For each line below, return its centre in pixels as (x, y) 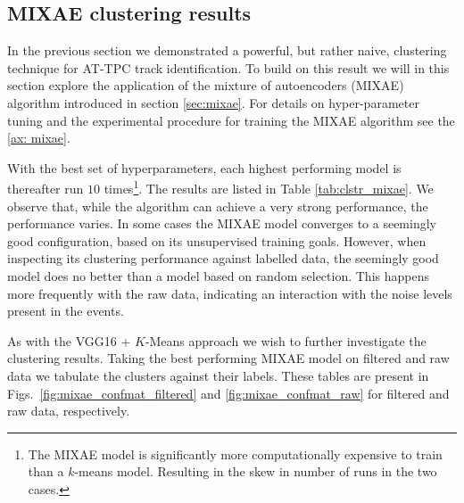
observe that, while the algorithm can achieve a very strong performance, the (218, 206)
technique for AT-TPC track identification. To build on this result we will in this (228, 67)
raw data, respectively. (69, 411)
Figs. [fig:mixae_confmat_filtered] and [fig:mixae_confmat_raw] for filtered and (228, 393)
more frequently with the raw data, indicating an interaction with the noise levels (230, 293)
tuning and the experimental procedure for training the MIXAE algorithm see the (231, 120)
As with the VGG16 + (69, 340)
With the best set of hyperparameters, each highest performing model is (204, 167)
